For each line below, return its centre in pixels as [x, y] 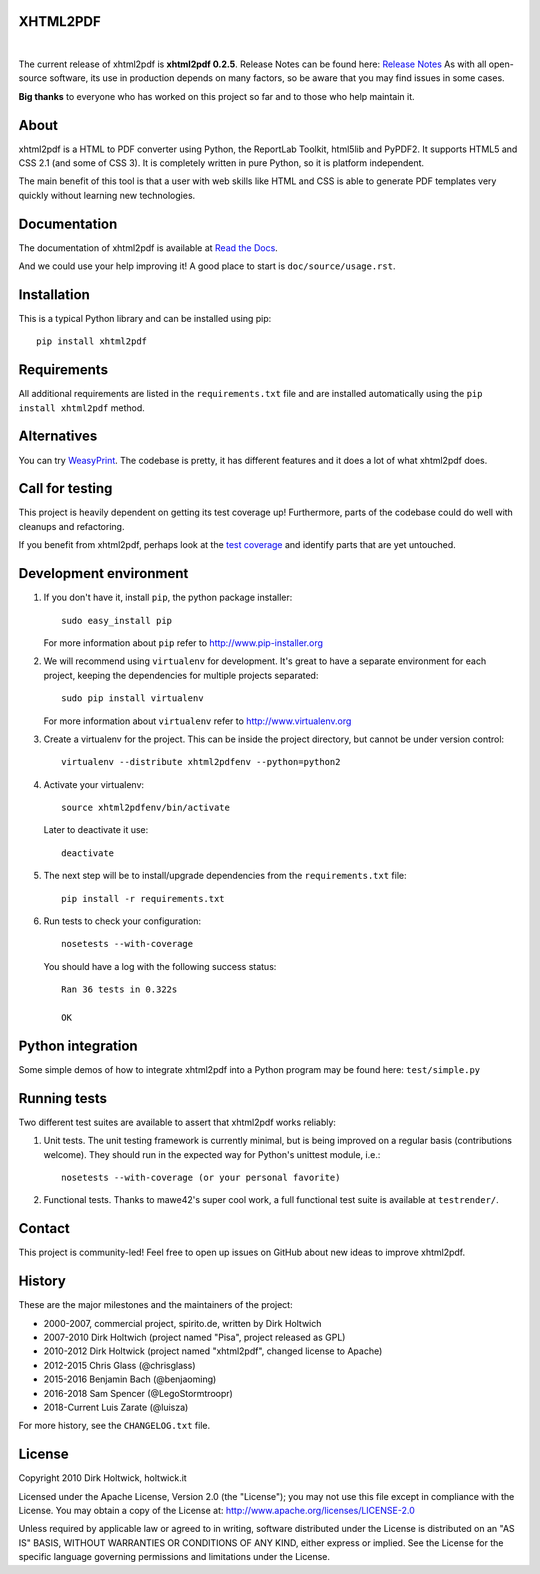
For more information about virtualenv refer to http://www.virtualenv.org [197, 721]
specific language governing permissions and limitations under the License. [174, 1557]
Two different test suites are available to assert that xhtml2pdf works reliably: [177, 1122]
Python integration [78, 1045]
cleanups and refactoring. [71, 526]
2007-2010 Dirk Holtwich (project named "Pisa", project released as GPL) [194, 1337]
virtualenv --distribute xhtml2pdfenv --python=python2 [201, 762]
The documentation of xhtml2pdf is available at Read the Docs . [148, 247]
